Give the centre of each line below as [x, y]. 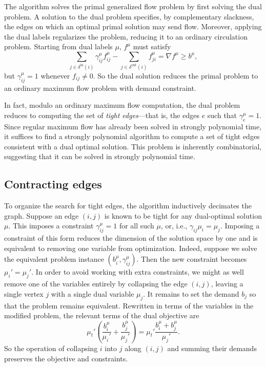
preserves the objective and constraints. [66, 358]
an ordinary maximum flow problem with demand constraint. [100, 88]
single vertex [24, 293]
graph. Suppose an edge [42, 215]
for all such [137, 226]
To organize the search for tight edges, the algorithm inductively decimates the [128, 206]
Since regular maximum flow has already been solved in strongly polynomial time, [133, 126]
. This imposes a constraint [51, 226]
